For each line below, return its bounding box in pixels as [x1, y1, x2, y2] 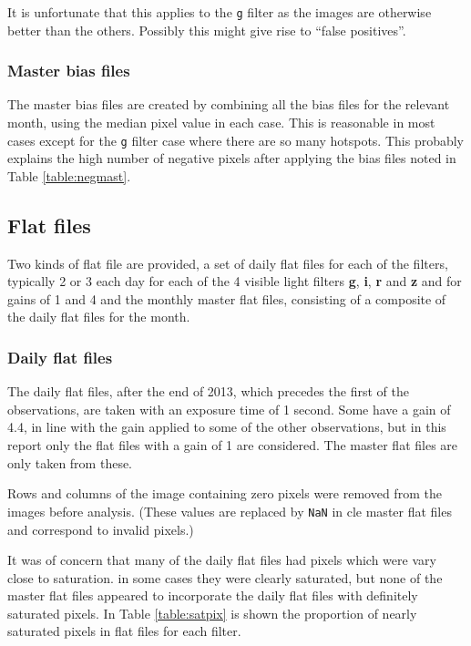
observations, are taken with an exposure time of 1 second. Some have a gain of [7, 399, 451, 418]
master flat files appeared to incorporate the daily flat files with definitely [7, 586, 418, 605]
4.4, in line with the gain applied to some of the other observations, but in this [7, 417, 446, 436]
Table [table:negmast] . [7, 166, 131, 185]
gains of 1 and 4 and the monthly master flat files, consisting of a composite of [7, 289, 446, 308]
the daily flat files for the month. [7, 307, 190, 326]
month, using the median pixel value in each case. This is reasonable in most [7, 113, 435, 132]
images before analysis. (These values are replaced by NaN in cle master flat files [7, 501, 452, 520]
